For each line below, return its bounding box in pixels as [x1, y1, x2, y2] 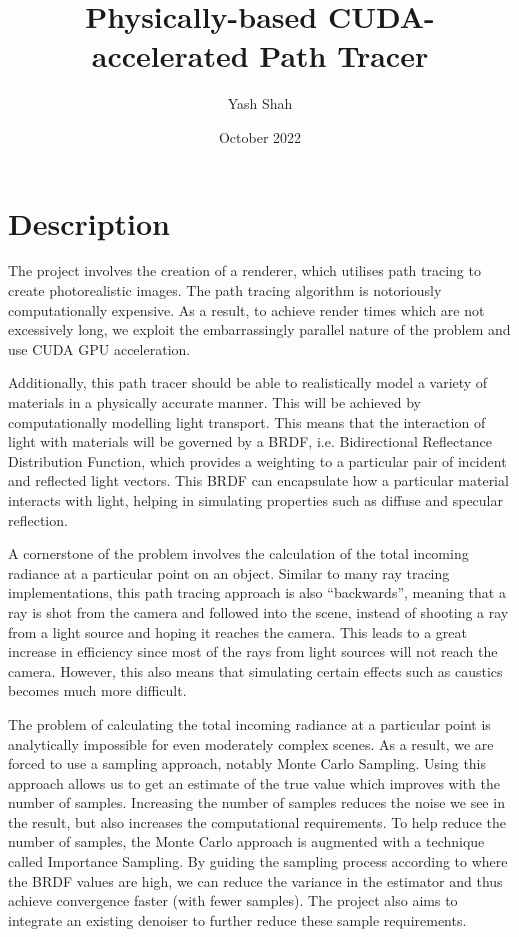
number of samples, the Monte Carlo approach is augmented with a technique [8, 831, 485, 852]
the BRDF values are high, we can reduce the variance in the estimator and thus [8, 870, 503, 891]
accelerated [91, 35, 249, 76]
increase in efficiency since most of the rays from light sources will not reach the [8, 641, 498, 662]
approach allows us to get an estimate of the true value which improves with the [8, 772, 500, 793]
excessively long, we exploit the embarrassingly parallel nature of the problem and [8, 319, 511, 340]
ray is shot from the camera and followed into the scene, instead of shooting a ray [8, 601, 509, 622]
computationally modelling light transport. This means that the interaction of [8, 411, 486, 432]
